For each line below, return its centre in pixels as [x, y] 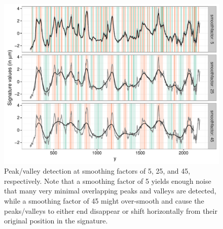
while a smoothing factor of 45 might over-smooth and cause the [104, 201]
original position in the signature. [56, 221]
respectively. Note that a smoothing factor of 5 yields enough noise [108, 181]
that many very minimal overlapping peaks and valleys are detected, [110, 191]
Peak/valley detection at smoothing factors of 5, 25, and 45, [97, 171]
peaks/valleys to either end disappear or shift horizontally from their [111, 210]
